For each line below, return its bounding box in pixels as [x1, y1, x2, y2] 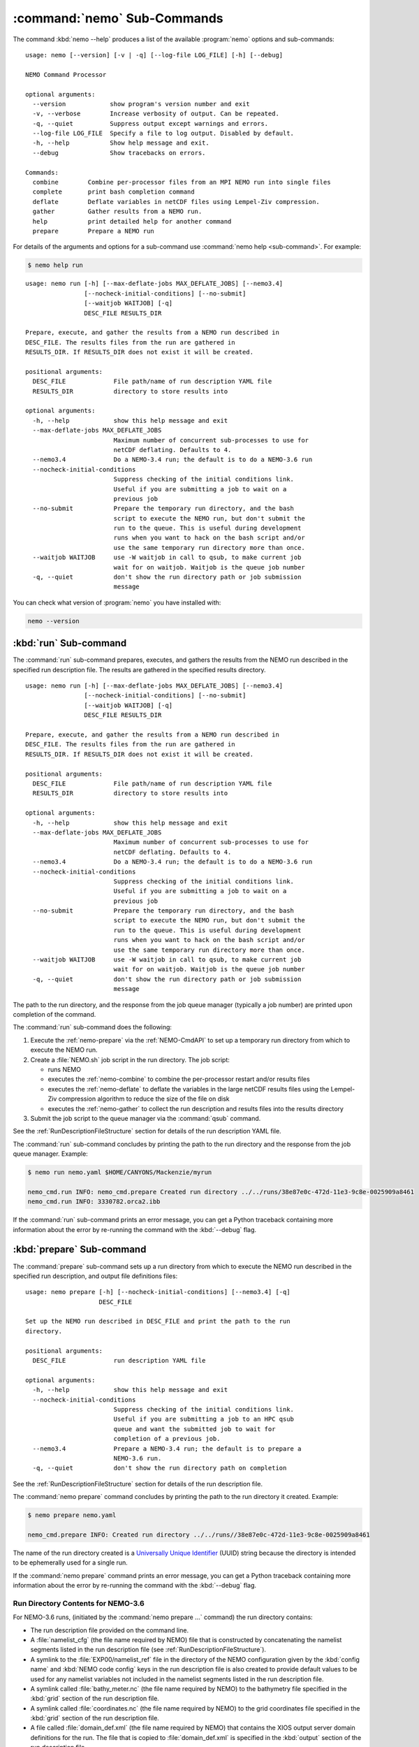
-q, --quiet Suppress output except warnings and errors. [32, 119, 269, 127]
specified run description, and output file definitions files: [13, 1272, 178, 1280]
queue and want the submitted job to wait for [113, 1425, 276, 1433]
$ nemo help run [27, 261, 84, 269]
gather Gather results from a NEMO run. [32, 208, 203, 216]
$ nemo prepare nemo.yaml [27, 1512, 117, 1519]
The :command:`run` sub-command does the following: [13, 1023, 172, 1031]
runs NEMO [47, 1065, 82, 1073]
